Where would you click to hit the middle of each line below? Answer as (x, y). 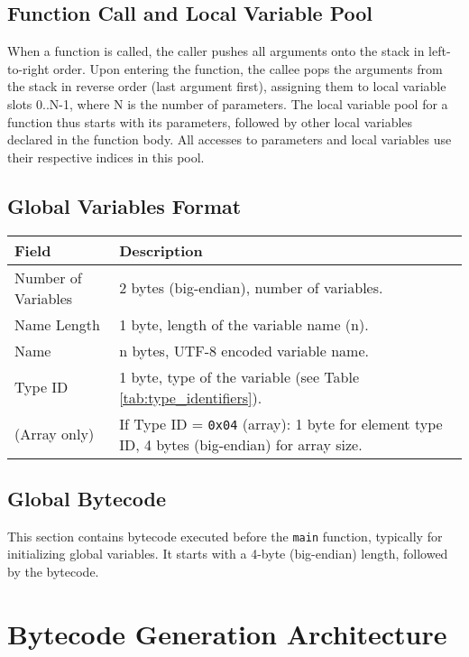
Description (161, 250)
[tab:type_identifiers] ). (191, 397)
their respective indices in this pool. (106, 157)
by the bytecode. (53, 572)
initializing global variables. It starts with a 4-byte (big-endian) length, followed (228, 554)
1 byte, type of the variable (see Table (239, 376)
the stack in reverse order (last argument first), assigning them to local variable (227, 86)
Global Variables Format (124, 205)
